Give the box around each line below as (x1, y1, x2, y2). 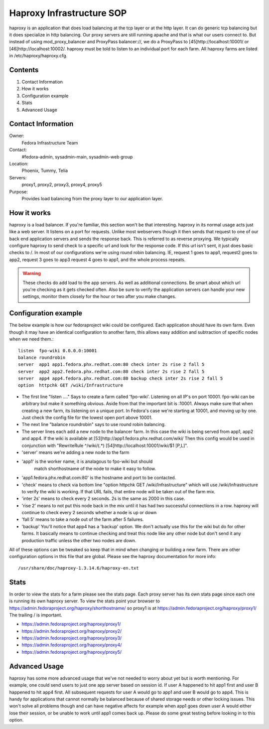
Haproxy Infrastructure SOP (9, 7, 127, 18)
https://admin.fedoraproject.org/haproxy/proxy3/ (21, 635, 122, 641)
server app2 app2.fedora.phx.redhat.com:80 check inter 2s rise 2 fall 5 (18, 369, 205, 374)
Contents (9, 65, 39, 74)
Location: (9, 161, 28, 167)
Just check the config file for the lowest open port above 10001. (21, 415, 153, 421)
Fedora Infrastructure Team (21, 140, 78, 146)
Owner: (9, 133, 24, 139)
